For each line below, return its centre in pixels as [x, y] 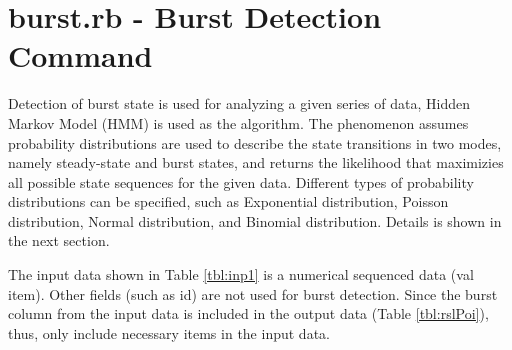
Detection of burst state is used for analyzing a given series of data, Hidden [239, 103]
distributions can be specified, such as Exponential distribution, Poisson [228, 201]
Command [80, 55]
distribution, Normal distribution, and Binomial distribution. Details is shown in [255, 220]
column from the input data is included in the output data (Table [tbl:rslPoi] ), [248, 313]
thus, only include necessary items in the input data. [169, 332]
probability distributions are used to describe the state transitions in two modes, [255, 142]
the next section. [59, 240]
